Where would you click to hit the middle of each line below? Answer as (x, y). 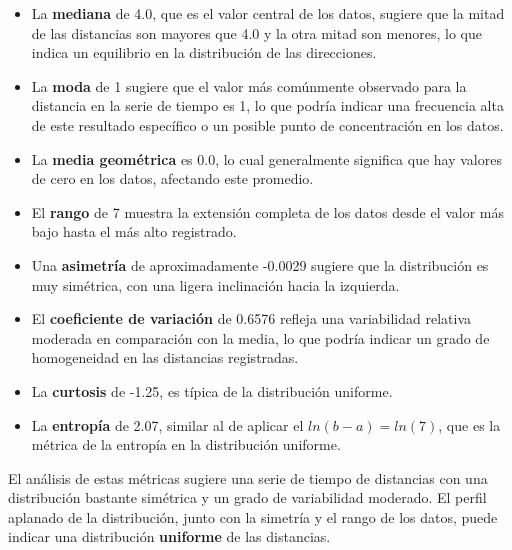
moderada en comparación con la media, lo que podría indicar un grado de (260, 337)
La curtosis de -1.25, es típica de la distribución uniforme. (212, 390)
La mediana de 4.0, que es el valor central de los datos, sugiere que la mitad (268, 13)
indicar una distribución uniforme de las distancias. (169, 536)
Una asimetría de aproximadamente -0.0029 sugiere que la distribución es (260, 264)
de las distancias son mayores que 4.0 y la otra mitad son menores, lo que (256, 32)
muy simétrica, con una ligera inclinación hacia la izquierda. (215, 284)
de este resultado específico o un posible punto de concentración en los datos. (267, 124)
